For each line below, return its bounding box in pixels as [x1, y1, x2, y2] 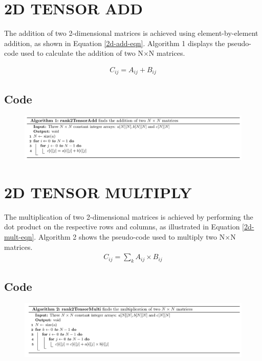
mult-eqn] [4, 231, 34, 242]
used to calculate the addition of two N [20, 48, 143, 58]
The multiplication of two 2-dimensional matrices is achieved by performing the [4, 211, 253, 222]
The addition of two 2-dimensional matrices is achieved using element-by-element [4, 28, 258, 38]
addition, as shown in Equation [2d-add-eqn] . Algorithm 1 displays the [4, 37, 225, 48]
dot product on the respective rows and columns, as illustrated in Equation [4, 221, 240, 232]
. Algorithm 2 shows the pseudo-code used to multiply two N [34, 231, 225, 242]
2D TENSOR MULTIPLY [4, 181, 192, 202]
